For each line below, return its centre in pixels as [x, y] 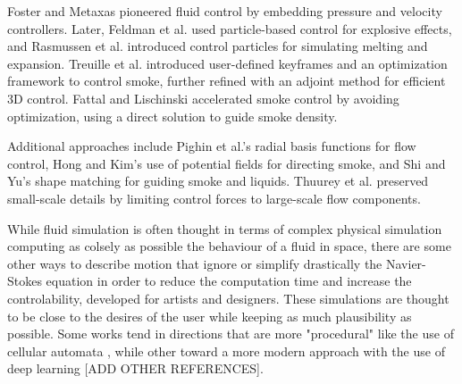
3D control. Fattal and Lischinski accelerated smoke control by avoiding [203, 98]
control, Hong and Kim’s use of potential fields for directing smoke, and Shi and [227, 163]
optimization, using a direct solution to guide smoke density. [172, 116]
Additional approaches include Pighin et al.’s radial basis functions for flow [212, 146]
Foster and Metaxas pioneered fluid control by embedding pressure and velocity [225, 11]
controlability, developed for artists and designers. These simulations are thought [228, 298]
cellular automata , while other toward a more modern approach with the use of [226, 351]
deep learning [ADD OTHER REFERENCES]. [135, 368]
